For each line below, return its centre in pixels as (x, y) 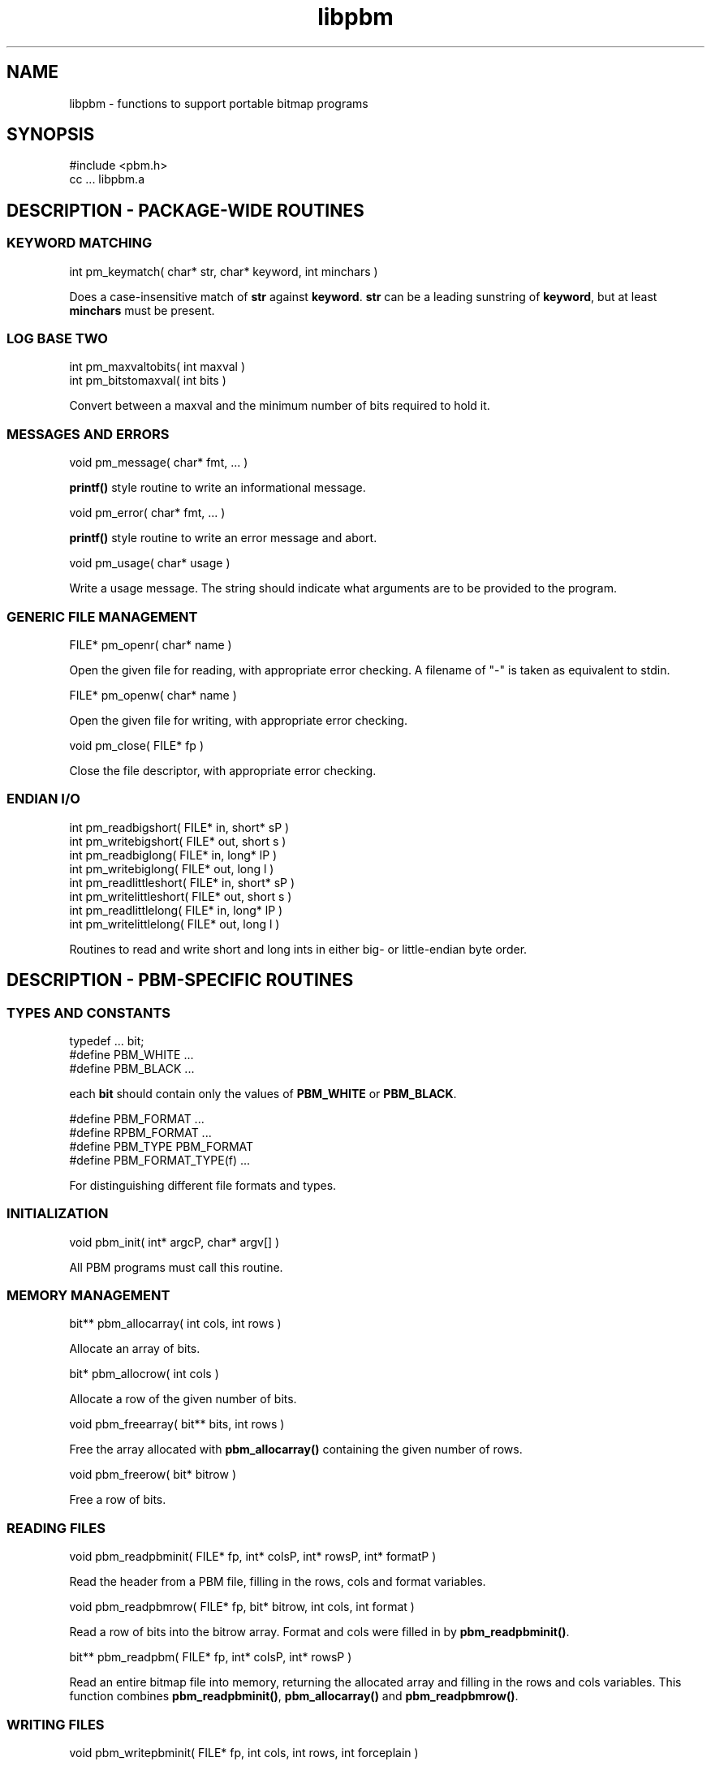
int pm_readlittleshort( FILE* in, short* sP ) (182, 882)
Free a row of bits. (118, 1500)
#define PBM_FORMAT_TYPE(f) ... (160, 1160)
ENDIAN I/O (43, 799)
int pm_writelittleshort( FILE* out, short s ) (181, 896)
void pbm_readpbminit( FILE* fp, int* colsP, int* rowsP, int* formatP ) (253, 1557)
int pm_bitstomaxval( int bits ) (148, 381)
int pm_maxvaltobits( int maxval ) (157, 367)
